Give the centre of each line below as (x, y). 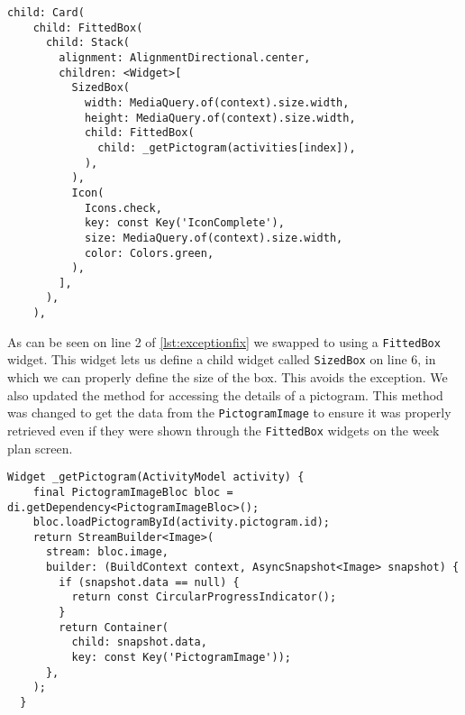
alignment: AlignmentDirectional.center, (185, 57)
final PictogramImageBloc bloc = (133, 492)
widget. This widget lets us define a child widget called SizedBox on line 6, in (222, 359)
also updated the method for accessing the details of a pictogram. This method (225, 394)
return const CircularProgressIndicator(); (204, 597)
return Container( (114, 627)
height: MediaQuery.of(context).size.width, (220, 118)
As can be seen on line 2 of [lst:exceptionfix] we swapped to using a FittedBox (224, 341)
